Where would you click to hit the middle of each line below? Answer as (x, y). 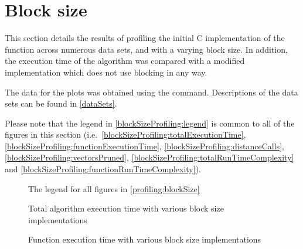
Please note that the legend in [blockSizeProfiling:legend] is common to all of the (150, 123)
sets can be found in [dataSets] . (61, 103)
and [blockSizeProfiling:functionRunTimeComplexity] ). (103, 169)
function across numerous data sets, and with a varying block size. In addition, (146, 49)
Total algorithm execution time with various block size (126, 208)
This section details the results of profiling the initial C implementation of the (145, 38)
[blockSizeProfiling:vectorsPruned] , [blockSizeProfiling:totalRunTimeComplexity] (149, 157)
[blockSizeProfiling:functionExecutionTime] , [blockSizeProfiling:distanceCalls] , (144, 146)
